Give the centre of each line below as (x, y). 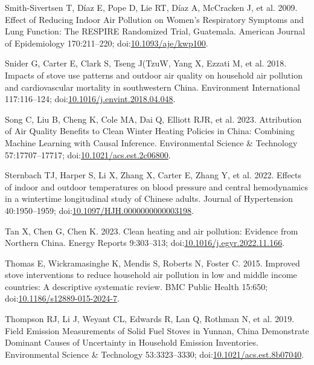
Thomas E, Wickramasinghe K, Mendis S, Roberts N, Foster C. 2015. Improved (152, 263)
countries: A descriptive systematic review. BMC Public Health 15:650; (136, 286)
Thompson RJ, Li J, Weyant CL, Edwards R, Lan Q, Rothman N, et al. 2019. (150, 319)
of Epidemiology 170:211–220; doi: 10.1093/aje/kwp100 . (107, 43)
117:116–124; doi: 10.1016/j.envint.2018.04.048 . (90, 99)
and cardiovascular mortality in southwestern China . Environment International (152, 87)
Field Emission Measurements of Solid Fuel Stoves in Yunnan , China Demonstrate (157, 330)
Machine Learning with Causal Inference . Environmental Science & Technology (151, 142)
